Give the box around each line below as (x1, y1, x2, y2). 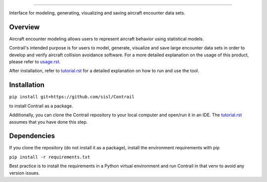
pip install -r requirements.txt (9, 154, 90, 160)
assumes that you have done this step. (9, 119, 88, 125)
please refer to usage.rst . (9, 59, 61, 65)
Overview (9, 23, 40, 31)
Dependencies (9, 132, 55, 140)
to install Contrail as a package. (9, 103, 74, 109)
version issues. (9, 170, 40, 176)
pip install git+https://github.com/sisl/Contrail (9, 94, 134, 100)
